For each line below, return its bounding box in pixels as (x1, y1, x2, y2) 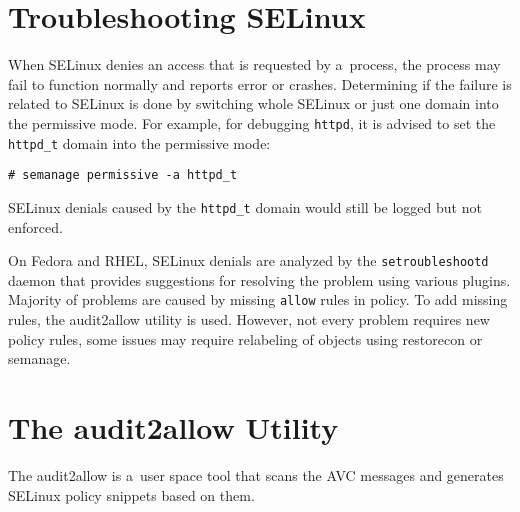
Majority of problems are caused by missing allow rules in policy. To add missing (8, 289, 508, 310)
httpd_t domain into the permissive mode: (8, 132, 271, 153)
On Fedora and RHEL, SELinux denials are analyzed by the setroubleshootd (8, 250, 489, 271)
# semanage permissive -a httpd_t (8, 168, 238, 183)
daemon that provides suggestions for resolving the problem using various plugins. (8, 269, 511, 290)
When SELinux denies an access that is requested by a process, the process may (8, 54, 501, 75)
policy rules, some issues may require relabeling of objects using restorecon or (8, 328, 483, 349)
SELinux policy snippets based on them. (8, 484, 255, 505)
